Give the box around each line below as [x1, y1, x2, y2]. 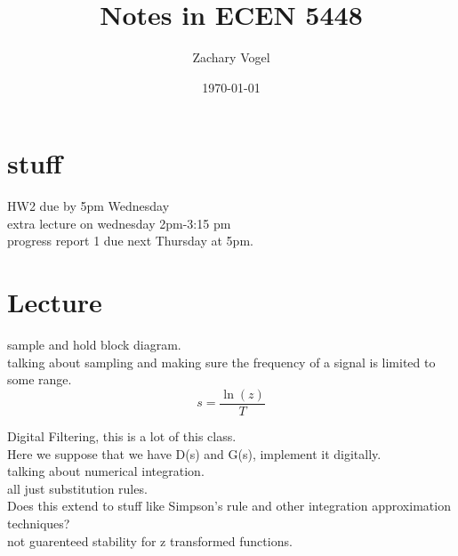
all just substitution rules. [7, 479, 148, 497]
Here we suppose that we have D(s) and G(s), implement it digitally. [7, 444, 382, 463]
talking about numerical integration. [7, 462, 205, 480]
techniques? [7, 513, 70, 532]
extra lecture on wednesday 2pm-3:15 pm [7, 214, 231, 232]
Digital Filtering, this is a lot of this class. [7, 427, 237, 445]
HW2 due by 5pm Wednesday [7, 197, 170, 215]
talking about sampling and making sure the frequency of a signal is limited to [7, 352, 436, 371]
